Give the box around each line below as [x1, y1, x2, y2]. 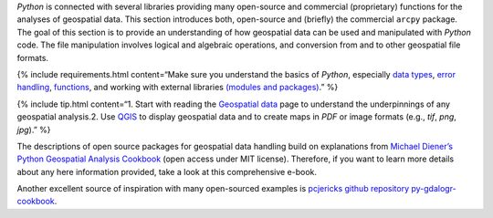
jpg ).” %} [16, 124, 51, 135]
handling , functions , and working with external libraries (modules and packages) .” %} [16, 82, 339, 93]
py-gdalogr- [411, 183, 456, 194]
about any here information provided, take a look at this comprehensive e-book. [16, 166, 318, 177]
